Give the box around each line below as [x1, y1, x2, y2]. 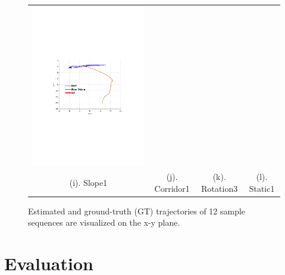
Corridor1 [154, 182, 190, 194]
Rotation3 [201, 182, 238, 194]
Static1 [249, 182, 275, 194]
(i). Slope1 [69, 176, 108, 188]
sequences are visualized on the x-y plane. [28, 216, 180, 229]
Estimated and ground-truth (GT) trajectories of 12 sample [28, 204, 246, 217]
